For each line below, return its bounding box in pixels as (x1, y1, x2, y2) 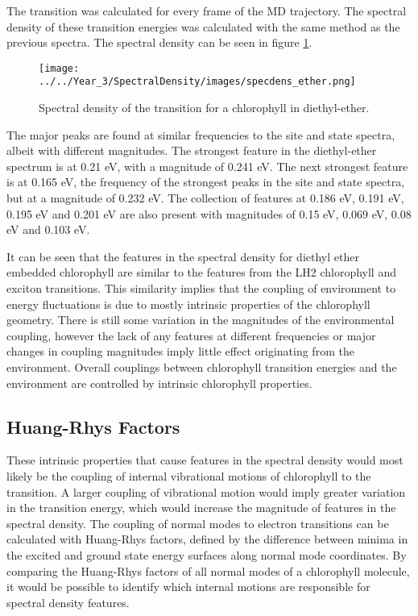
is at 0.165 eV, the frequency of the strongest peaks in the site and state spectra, (6, 173, 405, 190)
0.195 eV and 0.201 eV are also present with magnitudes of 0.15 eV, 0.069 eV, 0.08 (6, 205, 412, 222)
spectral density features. (6, 593, 130, 610)
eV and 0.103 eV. (6, 221, 90, 238)
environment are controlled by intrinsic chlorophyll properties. (6, 374, 312, 391)
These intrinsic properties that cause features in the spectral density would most (6, 452, 404, 468)
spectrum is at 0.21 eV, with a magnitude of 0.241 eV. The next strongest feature (6, 157, 408, 174)
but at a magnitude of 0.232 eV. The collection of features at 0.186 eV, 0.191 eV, (6, 189, 404, 206)
